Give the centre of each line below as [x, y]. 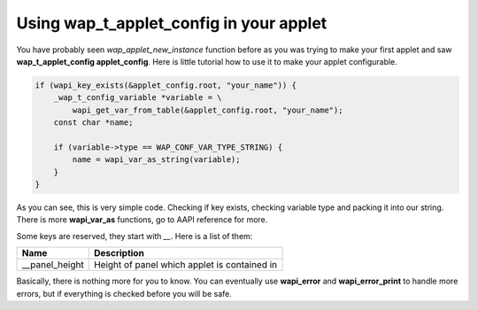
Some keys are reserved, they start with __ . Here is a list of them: [135, 236]
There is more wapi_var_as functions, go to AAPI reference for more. [142, 220]
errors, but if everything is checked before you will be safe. [124, 293]
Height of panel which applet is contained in [185, 265]
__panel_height [53, 265]
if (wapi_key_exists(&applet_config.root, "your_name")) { [166, 85]
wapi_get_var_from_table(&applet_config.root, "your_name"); [208, 110]
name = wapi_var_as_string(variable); [156, 160]
